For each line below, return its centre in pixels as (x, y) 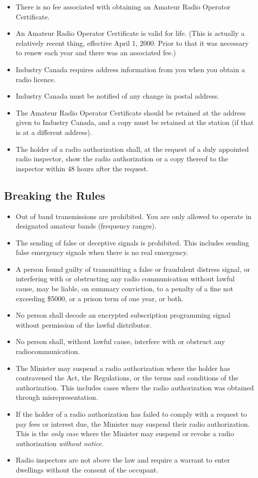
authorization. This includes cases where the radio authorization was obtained (135, 387)
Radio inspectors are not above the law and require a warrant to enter (123, 460)
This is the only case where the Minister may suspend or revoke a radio (125, 433)
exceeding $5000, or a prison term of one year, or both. (100, 298)
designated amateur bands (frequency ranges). (86, 226)
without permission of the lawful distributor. (84, 324)
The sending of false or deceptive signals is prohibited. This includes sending (132, 242)
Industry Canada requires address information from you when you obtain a (130, 69)
